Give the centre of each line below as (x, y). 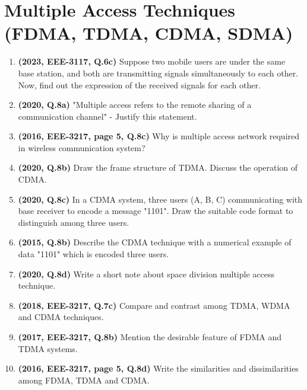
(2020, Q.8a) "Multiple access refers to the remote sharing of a (135, 105)
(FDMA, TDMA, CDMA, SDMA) (149, 33)
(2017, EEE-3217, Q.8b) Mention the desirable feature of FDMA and (150, 337)
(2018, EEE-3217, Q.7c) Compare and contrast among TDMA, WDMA (154, 305)
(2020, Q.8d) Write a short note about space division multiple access (146, 274)
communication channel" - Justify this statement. (107, 116)
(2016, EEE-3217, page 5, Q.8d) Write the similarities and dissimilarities (158, 368)
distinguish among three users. (74, 222)
